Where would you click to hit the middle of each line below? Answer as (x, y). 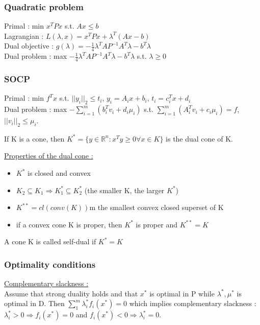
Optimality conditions (50, 264)
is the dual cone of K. (199, 138)
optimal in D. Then (34, 303)
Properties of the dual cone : (49, 156)
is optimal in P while (182, 293)
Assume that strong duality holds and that (71, 293)
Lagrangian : (24, 36)
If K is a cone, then (34, 138)
